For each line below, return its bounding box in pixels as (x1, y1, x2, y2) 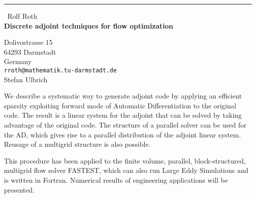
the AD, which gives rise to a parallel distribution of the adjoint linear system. (4, 129, 241, 139)
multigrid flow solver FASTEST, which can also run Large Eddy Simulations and (4, 165, 249, 175)
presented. (4, 184, 34, 195)
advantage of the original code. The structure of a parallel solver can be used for (4, 120, 247, 130)
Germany (4, 56, 32, 66)
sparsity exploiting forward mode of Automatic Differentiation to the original (4, 100, 236, 110)
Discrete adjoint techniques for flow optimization (4, 20, 173, 31)
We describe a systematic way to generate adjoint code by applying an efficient (4, 91, 242, 101)
